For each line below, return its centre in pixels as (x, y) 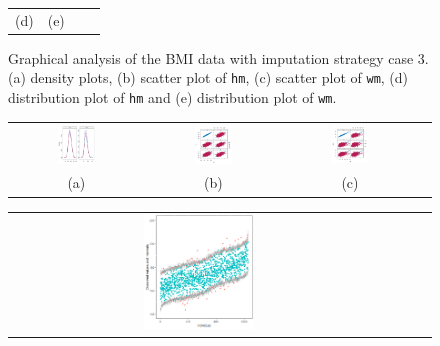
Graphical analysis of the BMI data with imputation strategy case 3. (218, 57)
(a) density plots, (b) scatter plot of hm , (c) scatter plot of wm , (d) (208, 77)
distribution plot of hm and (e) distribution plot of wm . (172, 97)
